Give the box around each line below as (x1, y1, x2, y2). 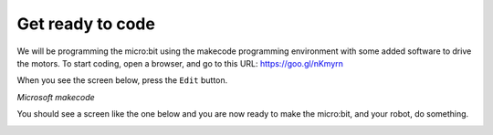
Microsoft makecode (16, 91, 95, 102)
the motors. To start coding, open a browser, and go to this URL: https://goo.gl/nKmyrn (16, 57, 344, 68)
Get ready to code (16, 14, 155, 34)
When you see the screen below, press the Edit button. (16, 75, 228, 86)
